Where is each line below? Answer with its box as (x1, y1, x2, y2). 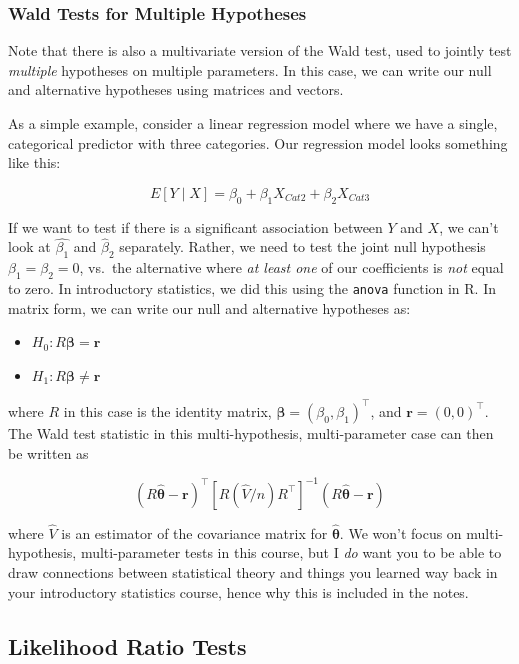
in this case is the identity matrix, (63, 400, 272, 421)
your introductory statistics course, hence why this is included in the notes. (8, 581, 469, 602)
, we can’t (439, 216, 499, 237)
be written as (8, 442, 89, 463)
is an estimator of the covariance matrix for (61, 522, 328, 543)
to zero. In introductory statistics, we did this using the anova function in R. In (8, 277, 497, 298)
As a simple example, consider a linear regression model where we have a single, (8, 113, 498, 133)
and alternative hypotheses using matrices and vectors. (8, 79, 344, 100)
